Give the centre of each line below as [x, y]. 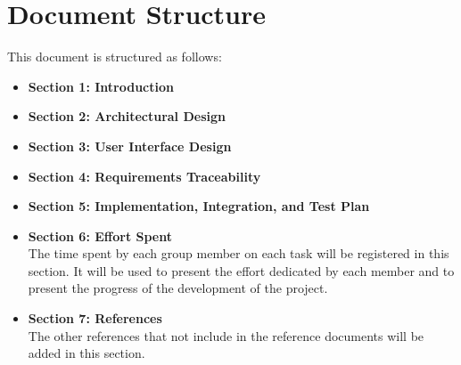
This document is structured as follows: [115, 57]
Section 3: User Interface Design [130, 146]
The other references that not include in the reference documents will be [226, 335]
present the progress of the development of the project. [178, 288]
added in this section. [86, 353]
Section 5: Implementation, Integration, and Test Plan [199, 206]
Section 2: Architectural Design [127, 116]
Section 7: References [95, 318]
